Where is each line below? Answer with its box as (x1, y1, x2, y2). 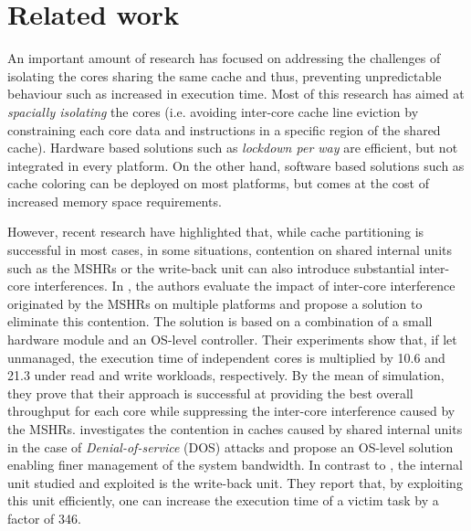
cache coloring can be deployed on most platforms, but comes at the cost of (7, 174, 429, 193)
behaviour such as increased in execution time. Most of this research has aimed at (7, 84, 465, 103)
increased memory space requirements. (7, 191, 222, 210)
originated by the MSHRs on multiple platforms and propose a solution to (7, 293, 423, 313)
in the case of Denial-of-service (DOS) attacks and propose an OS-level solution (7, 437, 454, 456)
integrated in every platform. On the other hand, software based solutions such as (7, 155, 465, 175)
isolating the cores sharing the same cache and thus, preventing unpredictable (7, 66, 442, 85)
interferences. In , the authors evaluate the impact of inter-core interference (34, 276, 455, 295)
